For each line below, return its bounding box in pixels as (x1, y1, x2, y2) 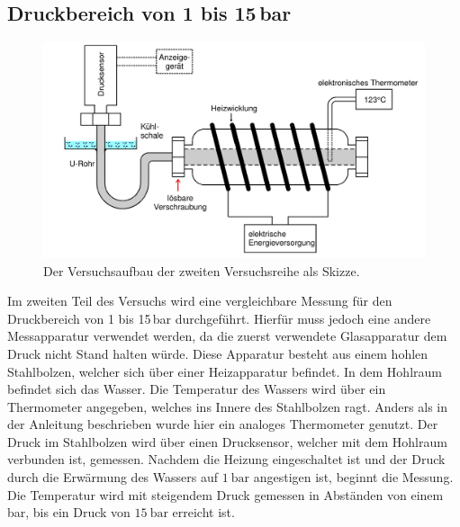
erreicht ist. (172, 503, 235, 522)
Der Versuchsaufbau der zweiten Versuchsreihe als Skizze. (43, 261, 360, 280)
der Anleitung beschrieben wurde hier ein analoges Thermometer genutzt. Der (7, 415, 438, 433)
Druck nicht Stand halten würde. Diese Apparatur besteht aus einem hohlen (7, 344, 428, 362)
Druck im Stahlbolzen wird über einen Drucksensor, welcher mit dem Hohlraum (7, 432, 447, 451)
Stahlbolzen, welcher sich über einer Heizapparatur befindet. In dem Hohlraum (7, 362, 442, 380)
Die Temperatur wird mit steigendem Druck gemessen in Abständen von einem (7, 485, 444, 504)
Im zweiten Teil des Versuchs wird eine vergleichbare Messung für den (7, 291, 392, 310)
